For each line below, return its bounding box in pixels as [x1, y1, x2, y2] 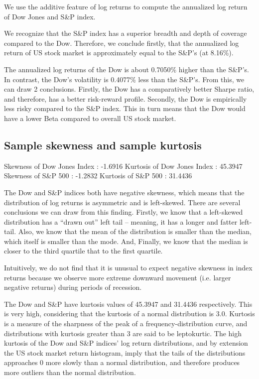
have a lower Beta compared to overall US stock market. [4, 113, 176, 123]
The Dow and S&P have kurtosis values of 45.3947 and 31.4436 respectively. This [4, 298, 253, 309]
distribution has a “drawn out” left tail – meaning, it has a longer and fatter [4, 216, 238, 227]
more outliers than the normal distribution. [4, 367, 136, 378]
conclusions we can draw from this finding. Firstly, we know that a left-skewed [4, 207, 243, 217]
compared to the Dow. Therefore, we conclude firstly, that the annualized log [4, 37, 239, 48]
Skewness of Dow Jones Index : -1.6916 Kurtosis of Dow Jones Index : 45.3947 [4, 160, 243, 171]
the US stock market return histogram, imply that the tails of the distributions [4, 347, 246, 358]
